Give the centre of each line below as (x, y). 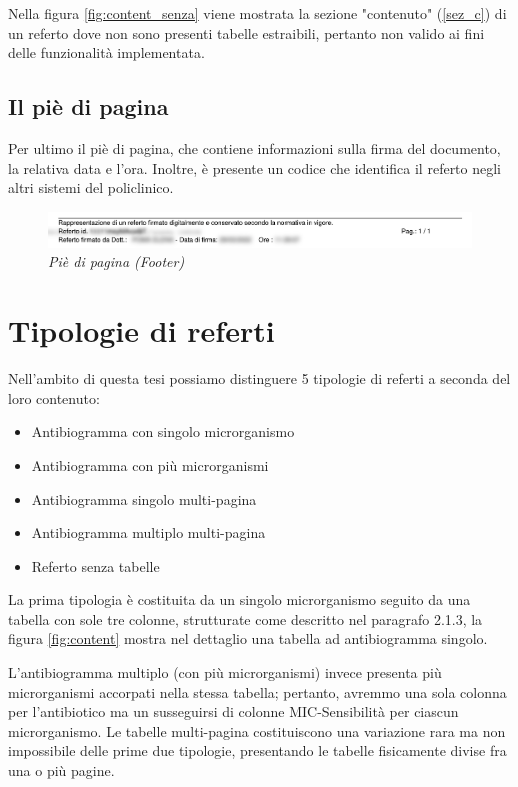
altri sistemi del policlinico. (91, 187)
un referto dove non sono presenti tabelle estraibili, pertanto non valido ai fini (246, 32)
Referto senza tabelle (95, 565)
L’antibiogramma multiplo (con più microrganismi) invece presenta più (225, 672)
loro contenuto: (54, 397)
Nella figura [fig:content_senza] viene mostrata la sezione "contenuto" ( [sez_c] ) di (257, 13)
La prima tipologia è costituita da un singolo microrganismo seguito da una (239, 599)
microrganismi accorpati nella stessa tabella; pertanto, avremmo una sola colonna (257, 691)
